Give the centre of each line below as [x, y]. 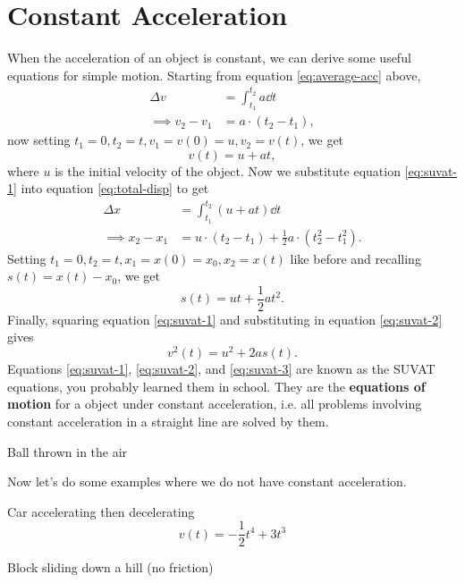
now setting [39, 140]
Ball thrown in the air [68, 451]
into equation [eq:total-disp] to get [115, 188]
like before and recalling [355, 258]
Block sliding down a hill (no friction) [110, 567]
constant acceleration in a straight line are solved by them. [168, 421]
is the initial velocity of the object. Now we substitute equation [228, 170]
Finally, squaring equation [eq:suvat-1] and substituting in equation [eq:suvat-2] [225, 319]
